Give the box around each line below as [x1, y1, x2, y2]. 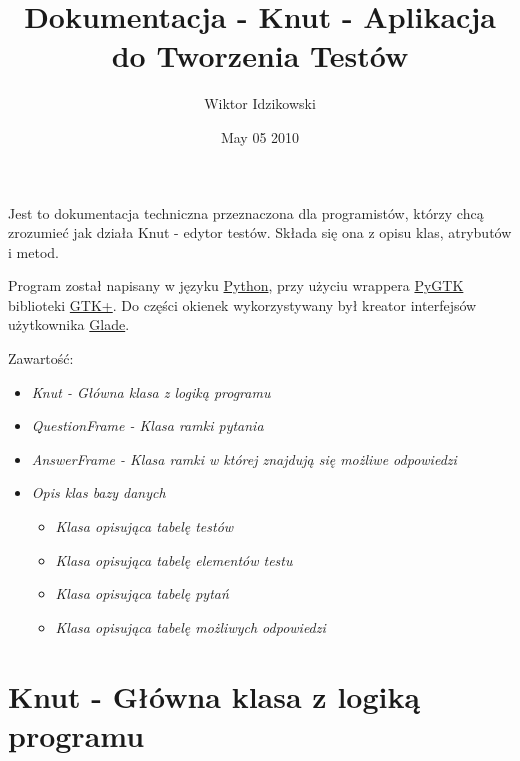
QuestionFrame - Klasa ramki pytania [31, 415, 264, 436]
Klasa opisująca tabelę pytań [55, 583, 229, 604]
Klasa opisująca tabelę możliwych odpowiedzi [55, 616, 326, 637]
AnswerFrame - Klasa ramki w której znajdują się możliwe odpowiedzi [31, 448, 457, 469]
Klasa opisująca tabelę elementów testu [55, 549, 293, 570]
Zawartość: [8, 348, 74, 369]
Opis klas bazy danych [31, 482, 166, 503]
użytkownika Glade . [8, 314, 130, 335]
